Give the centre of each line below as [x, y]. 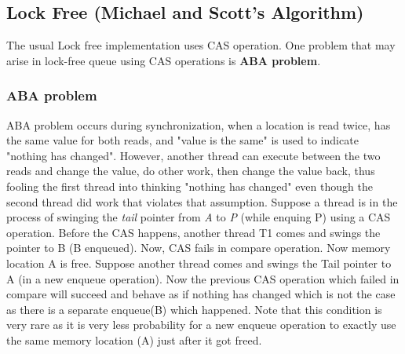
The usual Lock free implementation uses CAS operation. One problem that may [201, 45]
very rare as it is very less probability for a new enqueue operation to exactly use [201, 325]
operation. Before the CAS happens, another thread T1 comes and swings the [193, 232]
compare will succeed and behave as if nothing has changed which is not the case [201, 294]
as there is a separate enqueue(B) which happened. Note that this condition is [194, 309]
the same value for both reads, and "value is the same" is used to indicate [182, 140]
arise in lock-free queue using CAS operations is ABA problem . [164, 60]
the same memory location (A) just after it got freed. [134, 339]
